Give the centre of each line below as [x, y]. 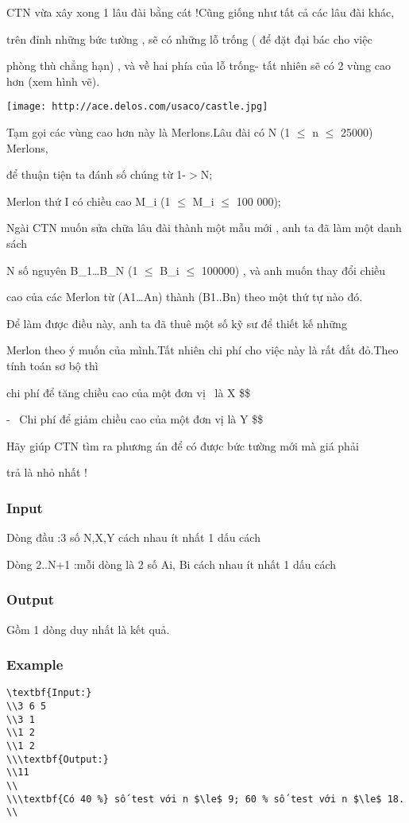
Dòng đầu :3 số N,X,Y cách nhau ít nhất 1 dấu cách [133, 537]
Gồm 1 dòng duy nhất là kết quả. [88, 629]
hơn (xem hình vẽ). [53, 81]
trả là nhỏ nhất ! [47, 472]
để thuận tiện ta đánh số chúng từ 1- [96, 174]
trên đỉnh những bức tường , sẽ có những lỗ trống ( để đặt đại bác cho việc [189, 39]
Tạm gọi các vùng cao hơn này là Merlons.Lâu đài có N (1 [149, 132]
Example [35, 665]
